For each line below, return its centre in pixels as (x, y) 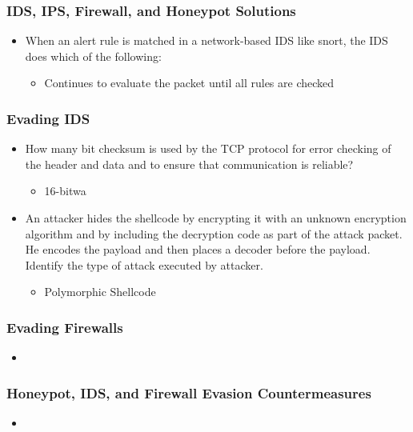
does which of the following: (93, 56)
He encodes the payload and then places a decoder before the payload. (198, 249)
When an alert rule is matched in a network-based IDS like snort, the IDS (206, 40)
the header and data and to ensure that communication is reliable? (189, 164)
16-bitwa (65, 191)
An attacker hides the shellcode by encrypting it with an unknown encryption (216, 218)
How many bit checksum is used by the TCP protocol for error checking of (208, 148)
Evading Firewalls (65, 327)
